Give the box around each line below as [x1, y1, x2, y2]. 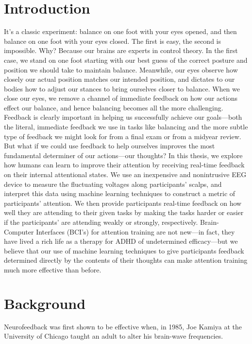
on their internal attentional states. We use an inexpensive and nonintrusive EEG [4, 169, 247, 180]
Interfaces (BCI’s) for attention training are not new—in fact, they [36, 226, 235, 236]
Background [4, 293, 86, 313]
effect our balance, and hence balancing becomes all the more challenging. [4, 102, 223, 112]
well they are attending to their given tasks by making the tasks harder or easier [4, 207, 244, 217]
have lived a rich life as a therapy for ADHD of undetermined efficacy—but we [4, 236, 238, 246]
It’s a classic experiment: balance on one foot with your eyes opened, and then [4, 26, 237, 36]
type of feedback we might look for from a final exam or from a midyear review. [4, 131, 241, 141]
